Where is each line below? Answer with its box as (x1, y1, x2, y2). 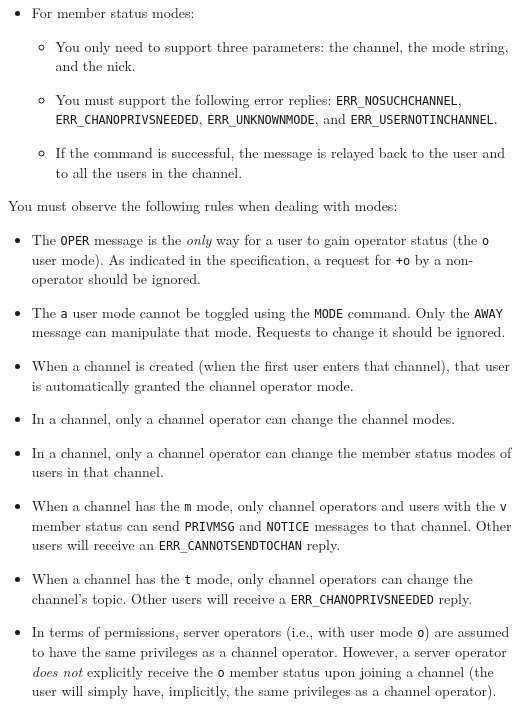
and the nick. (55, 55, 136, 76)
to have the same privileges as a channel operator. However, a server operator (31, 640, 507, 661)
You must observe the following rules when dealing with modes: (8, 195, 398, 216)
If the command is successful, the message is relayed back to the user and (55, 142, 505, 163)
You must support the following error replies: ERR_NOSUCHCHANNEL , (55, 88, 462, 109)
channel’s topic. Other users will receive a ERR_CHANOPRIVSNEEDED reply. (31, 587, 473, 608)
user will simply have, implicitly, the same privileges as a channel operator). (31, 680, 497, 701)
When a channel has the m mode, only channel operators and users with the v (31, 495, 508, 515)
